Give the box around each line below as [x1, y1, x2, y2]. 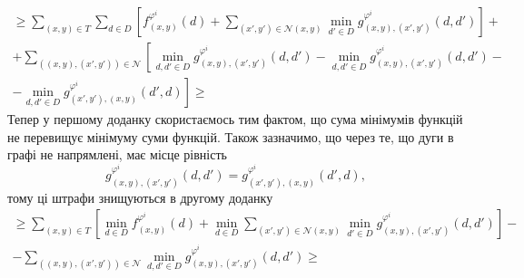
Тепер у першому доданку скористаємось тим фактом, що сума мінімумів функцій [7, 110, 463, 129]
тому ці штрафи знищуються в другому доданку [7, 187, 273, 206]
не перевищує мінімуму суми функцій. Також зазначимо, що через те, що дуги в [7, 127, 454, 146]
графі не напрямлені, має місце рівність [7, 145, 227, 164]
